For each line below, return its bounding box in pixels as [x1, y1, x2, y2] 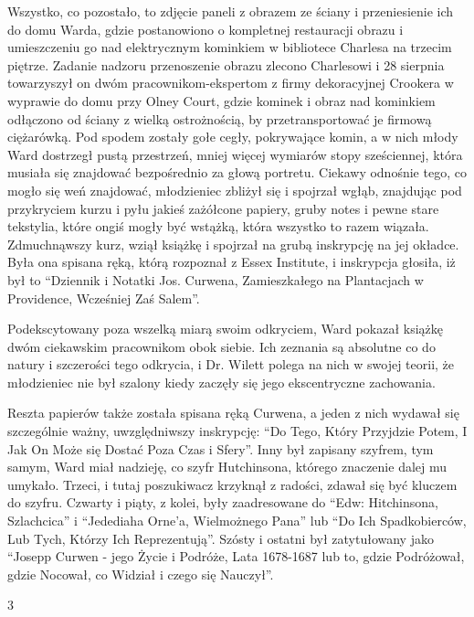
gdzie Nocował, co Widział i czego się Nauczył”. [7, 564, 274, 583]
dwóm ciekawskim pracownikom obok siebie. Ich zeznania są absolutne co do [7, 336, 436, 356]
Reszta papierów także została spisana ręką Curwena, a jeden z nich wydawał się [7, 403, 459, 422]
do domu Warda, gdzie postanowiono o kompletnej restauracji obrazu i [7, 19, 404, 38]
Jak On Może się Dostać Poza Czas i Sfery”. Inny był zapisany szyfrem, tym [7, 439, 434, 458]
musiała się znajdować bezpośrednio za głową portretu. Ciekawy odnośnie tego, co [7, 163, 467, 182]
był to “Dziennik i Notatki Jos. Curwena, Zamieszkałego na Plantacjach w [7, 270, 424, 289]
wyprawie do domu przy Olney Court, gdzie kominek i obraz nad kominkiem [7, 90, 436, 110]
